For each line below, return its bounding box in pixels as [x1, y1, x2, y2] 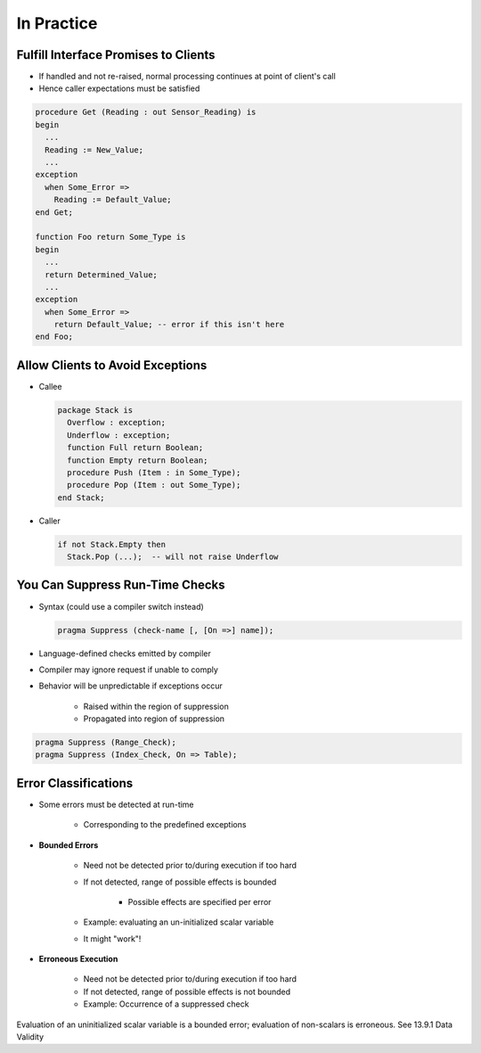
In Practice [16, 13, 98, 33]
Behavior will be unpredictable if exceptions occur [38, 680, 223, 691]
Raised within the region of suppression [83, 701, 229, 712]
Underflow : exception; [67, 430, 171, 440]
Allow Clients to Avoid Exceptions [16, 358, 208, 373]
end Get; [35, 207, 74, 218]
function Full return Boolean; [67, 442, 204, 453]
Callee [38, 381, 62, 391]
